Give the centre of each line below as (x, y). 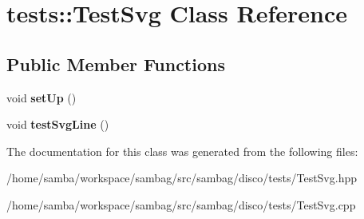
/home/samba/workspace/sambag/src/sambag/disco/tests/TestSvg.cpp (181, 204)
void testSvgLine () (58, 124)
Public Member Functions (116, 64)
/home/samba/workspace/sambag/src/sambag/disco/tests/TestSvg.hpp (182, 178)
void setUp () (42, 97)
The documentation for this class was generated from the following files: (182, 151)
